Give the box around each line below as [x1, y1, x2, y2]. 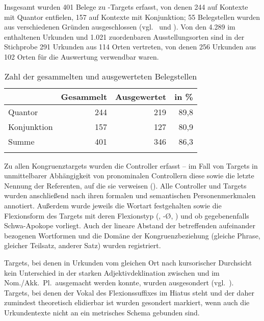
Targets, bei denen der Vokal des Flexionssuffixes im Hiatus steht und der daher [4, 287, 254, 298]
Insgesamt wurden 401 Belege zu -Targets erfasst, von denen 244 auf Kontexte [4, 2, 248, 12]
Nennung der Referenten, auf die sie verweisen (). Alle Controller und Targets [4, 180, 247, 191]
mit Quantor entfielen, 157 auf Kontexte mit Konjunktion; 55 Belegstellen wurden [4, 11, 260, 22]
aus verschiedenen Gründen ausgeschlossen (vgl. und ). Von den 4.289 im [4, 21, 235, 32]
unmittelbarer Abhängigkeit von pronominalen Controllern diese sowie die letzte [4, 170, 254, 181]
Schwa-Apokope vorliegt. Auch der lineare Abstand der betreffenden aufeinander [4, 220, 256, 231]
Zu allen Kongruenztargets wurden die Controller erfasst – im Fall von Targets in [4, 160, 258, 171]
